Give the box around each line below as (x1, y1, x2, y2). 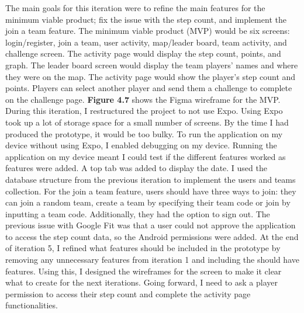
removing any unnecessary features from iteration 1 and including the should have (5, 253, 299, 266)
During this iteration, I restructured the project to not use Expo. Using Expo (5, 105, 283, 117)
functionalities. (5, 299, 58, 311)
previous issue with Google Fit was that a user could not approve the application (5, 219, 296, 231)
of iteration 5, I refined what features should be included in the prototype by (5, 242, 281, 254)
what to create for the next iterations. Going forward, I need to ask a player (5, 276, 278, 288)
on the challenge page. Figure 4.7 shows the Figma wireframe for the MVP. (5, 93, 281, 105)
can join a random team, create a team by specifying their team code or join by (5, 196, 291, 208)
